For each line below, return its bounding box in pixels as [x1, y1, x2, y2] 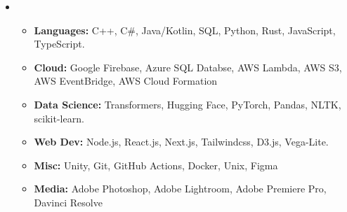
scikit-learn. [34, 111, 84, 125]
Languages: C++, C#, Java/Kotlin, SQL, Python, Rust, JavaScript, [34, 22, 336, 37]
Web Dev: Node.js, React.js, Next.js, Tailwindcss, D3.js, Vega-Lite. [34, 134, 329, 149]
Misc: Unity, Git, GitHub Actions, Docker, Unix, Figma [34, 157, 278, 172]
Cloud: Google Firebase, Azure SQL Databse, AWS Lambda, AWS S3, [34, 59, 342, 74]
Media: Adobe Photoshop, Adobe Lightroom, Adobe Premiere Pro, [34, 181, 327, 196]
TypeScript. [34, 36, 85, 51]
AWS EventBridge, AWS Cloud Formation [34, 73, 218, 88]
